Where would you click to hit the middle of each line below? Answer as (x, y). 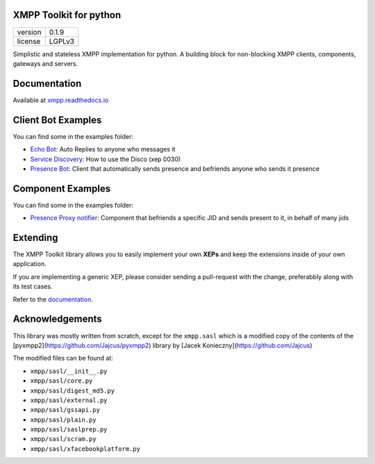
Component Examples (62, 189)
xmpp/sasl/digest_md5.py (72, 390)
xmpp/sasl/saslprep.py (69, 430)
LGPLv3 (62, 41)
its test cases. (33, 287)
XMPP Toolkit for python (67, 15)
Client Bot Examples (57, 120)
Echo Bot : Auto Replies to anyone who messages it (103, 149)
